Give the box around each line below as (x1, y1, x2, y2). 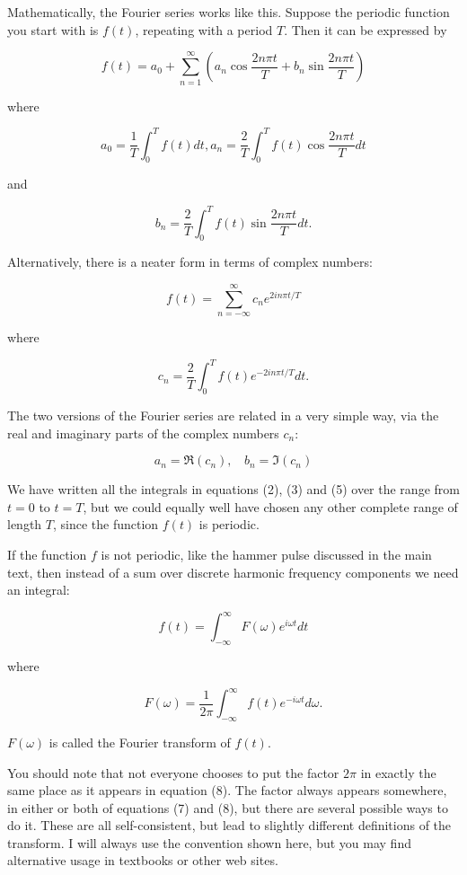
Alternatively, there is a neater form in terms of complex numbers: (7, 252, 373, 271)
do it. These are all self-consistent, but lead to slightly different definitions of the (7, 816, 452, 835)
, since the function (52, 515, 159, 534)
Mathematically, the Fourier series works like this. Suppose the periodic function (7, 3, 450, 21)
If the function (7, 544, 87, 563)
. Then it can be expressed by (284, 20, 447, 39)
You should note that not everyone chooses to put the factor (7, 763, 339, 782)
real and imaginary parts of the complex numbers (7, 423, 279, 442)
